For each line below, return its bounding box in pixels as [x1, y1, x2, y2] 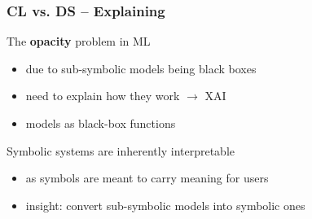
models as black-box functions [25, 115, 176, 131]
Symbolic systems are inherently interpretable [7, 142, 235, 159]
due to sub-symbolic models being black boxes [25, 59, 257, 77]
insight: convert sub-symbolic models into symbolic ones [25, 196, 305, 213]
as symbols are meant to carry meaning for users [25, 169, 269, 186]
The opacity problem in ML [7, 33, 151, 50]
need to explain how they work [25, 87, 180, 104]
